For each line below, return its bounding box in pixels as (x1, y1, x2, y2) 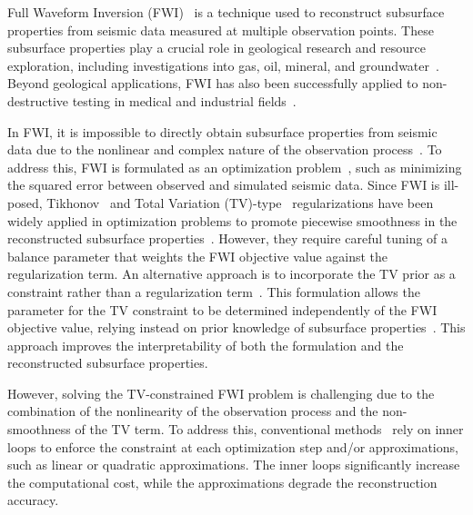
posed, (7, 193, 43, 212)
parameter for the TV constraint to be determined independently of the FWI (7, 300, 438, 319)
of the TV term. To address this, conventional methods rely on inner (75, 420, 464, 439)
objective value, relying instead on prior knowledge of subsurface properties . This (7, 318, 466, 337)
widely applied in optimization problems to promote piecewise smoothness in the (7, 211, 458, 230)
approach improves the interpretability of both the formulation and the (7, 335, 404, 354)
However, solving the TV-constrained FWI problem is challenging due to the (7, 383, 435, 402)
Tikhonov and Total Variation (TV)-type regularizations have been (46, 193, 434, 212)
